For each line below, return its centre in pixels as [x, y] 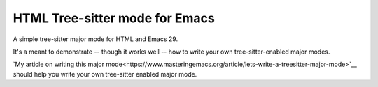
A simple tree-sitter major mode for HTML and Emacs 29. [96, 39]
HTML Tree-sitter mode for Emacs [114, 18]
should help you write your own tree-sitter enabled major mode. [105, 74]
